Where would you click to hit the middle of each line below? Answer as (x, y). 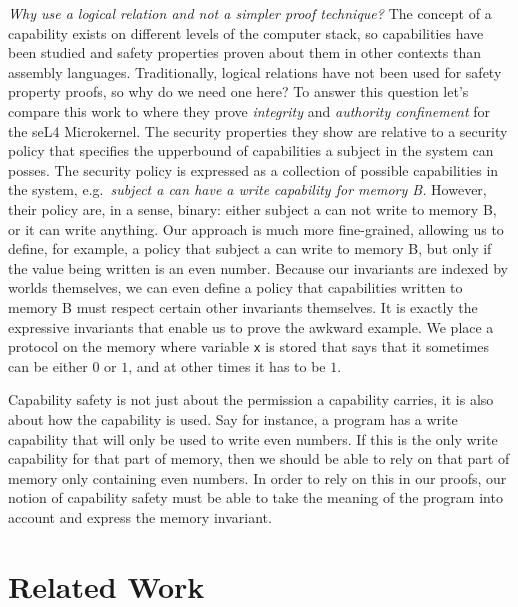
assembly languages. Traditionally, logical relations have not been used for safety (255, 71)
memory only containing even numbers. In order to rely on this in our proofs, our (257, 477)
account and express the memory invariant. (140, 516)
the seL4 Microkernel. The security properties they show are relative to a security (258, 130)
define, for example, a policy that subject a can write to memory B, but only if (250, 248)
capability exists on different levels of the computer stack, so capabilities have (246, 32)
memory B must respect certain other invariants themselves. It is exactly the (243, 306)
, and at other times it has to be (227, 365)
